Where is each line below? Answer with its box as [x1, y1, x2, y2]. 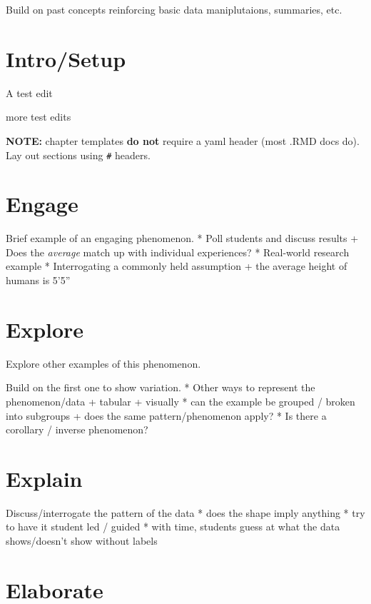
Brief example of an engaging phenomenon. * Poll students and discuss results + [6, 231, 359, 246]
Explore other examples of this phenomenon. [6, 356, 201, 371]
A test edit [6, 85, 53, 100]
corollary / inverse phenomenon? [6, 422, 148, 437]
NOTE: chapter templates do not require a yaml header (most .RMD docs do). [6, 133, 360, 148]
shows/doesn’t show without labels [6, 533, 158, 548]
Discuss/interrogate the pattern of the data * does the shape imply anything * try [6, 505, 365, 520]
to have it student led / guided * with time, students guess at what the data [6, 519, 340, 534]
